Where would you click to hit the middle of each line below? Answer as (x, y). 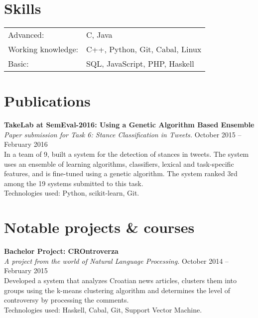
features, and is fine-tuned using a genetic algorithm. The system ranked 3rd (121, 173)
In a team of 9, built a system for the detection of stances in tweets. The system (127, 154)
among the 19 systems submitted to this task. (74, 183)
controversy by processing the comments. (66, 300)
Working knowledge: (43, 49)
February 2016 (26, 144)
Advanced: (26, 35)
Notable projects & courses (99, 227)
